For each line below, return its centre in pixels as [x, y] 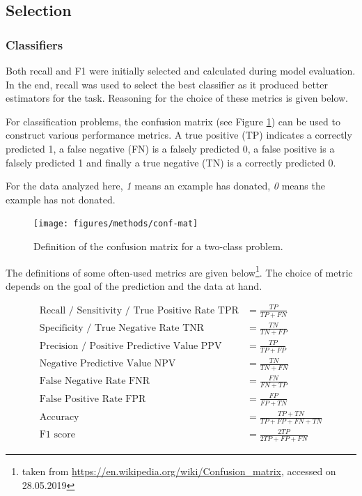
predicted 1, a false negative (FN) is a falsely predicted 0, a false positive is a [170, 148]
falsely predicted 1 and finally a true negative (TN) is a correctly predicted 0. [171, 162]
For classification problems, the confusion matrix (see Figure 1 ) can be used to [173, 121]
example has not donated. [61, 199]
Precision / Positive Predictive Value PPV [131, 346]
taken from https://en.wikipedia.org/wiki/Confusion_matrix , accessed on [179, 471]
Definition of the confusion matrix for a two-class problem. [158, 246]
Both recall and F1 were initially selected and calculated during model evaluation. [181, 70]
